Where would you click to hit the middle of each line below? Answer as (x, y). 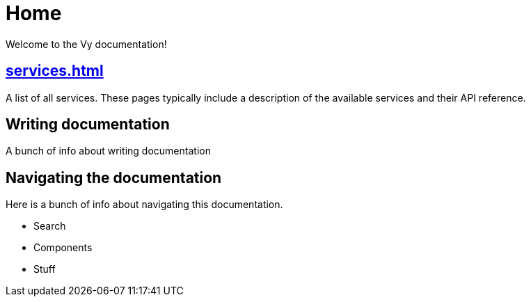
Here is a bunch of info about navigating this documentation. (144, 205)
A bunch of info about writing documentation (108, 151)
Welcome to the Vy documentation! (86, 44)
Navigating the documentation (114, 177)
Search (50, 226)
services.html (55, 71)
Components (63, 248)
